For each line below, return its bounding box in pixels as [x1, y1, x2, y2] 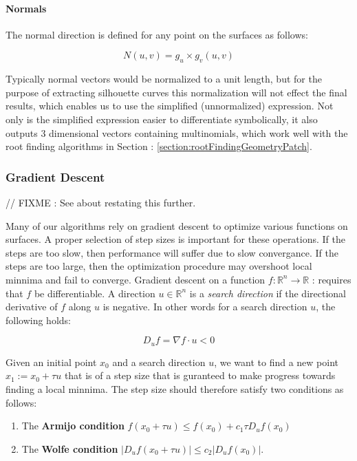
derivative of [6, 299, 58, 314]
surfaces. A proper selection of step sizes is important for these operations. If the [6, 232, 346, 246]
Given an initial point [6, 354, 97, 369]
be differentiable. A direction [34, 286, 155, 300]
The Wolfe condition [21, 441, 118, 455]
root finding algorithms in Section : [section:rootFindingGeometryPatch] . [6, 139, 312, 153]
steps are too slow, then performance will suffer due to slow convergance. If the [6, 245, 338, 259]
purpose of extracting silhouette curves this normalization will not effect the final [6, 85, 347, 99]
